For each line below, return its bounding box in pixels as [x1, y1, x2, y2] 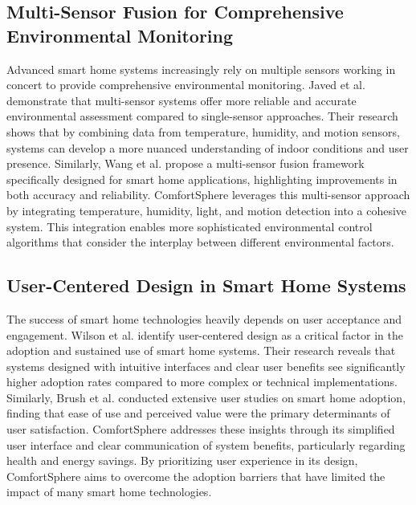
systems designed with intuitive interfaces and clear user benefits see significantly [6, 357, 406, 374]
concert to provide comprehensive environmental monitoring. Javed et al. [6, 76, 365, 93]
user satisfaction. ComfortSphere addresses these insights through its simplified [6, 421, 395, 438]
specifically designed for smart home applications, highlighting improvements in [6, 170, 398, 187]
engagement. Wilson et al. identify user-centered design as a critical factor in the [6, 326, 403, 343]
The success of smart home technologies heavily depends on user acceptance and [6, 310, 402, 327]
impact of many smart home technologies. [6, 483, 212, 500]
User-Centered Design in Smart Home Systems [6, 273, 406, 298]
